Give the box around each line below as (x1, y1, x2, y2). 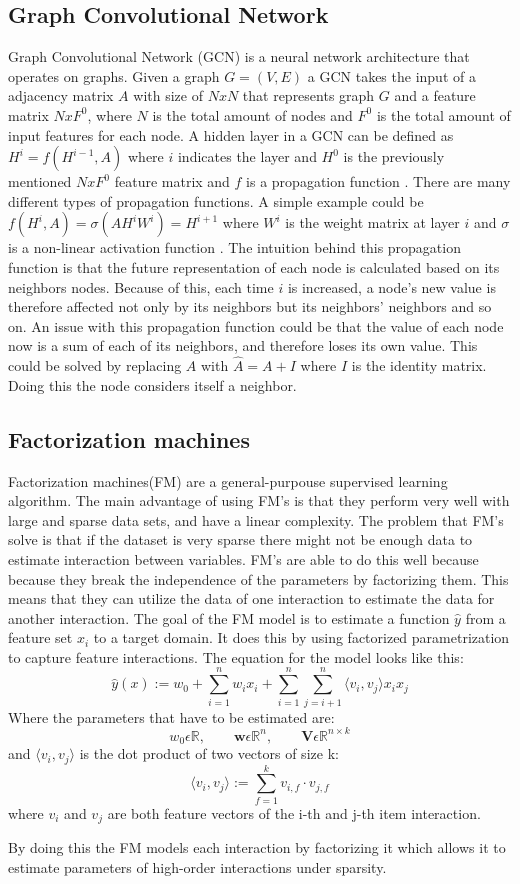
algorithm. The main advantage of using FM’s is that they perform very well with (8, 490, 510, 511)
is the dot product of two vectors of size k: (79, 743, 339, 764)
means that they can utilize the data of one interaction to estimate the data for (8, 588, 495, 609)
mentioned (8, 171, 72, 192)
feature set (8, 627, 73, 648)
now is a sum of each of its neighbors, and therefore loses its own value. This (8, 335, 478, 356)
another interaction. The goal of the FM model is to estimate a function (8, 607, 450, 628)
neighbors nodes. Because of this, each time (8, 276, 274, 297)
